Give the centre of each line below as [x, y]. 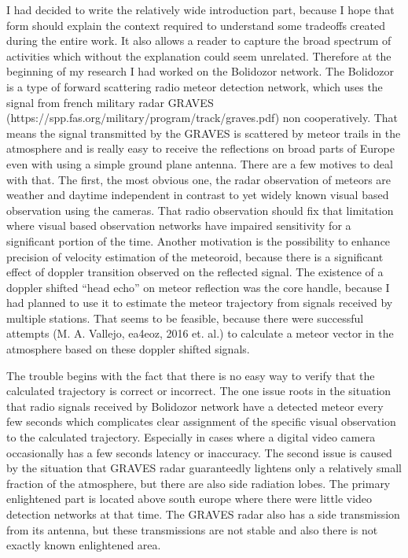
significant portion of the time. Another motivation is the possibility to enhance [198, 240]
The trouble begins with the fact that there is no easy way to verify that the [191, 375]
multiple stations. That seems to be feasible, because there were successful [185, 318]
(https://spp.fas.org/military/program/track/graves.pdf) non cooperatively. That [202, 118]
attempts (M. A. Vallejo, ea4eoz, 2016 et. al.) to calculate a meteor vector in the [200, 333]
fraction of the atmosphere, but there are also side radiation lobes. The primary [198, 483]
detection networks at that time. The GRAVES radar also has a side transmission [203, 514]
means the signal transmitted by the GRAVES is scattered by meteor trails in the [204, 133]
